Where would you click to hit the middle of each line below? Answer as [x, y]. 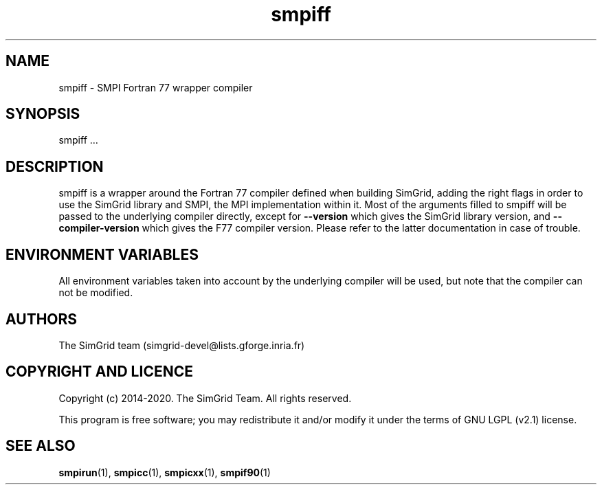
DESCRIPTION [55, 166]
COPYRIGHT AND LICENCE [99, 372]
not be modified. [96, 293]
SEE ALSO [41, 446]
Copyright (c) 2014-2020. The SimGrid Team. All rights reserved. [205, 398]
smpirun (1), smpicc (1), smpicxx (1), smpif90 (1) [165, 472]
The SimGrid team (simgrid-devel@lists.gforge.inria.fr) [182, 345]
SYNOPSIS [43, 114]
